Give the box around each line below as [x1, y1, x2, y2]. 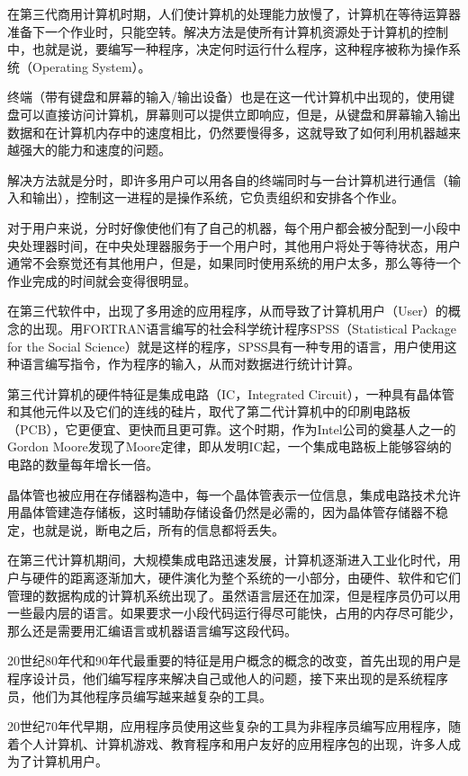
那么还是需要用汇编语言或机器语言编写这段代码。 [7, 620, 297, 639]
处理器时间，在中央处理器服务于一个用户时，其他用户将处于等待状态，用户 [19, 236, 461, 254]
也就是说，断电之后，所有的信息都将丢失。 [31, 520, 284, 539]
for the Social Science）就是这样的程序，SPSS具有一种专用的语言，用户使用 [7, 336, 445, 355]
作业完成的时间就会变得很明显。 [7, 271, 196, 290]
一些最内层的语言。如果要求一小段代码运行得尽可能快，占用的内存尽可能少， [7, 603, 461, 622]
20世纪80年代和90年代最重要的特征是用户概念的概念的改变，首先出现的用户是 [7, 651, 461, 670]
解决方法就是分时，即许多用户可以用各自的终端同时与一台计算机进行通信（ [7, 170, 448, 189]
